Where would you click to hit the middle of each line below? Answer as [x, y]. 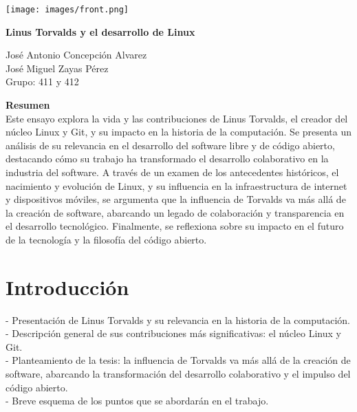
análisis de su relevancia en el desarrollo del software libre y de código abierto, [170, 145]
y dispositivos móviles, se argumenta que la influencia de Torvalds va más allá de [176, 199]
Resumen [28, 105]
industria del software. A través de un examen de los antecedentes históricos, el [172, 172]
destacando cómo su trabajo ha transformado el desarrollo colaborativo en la [167, 159]
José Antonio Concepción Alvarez [76, 55]
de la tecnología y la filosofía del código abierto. [106, 239]
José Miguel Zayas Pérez [57, 68]
